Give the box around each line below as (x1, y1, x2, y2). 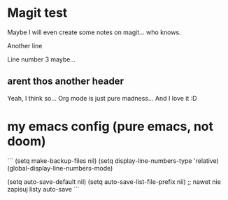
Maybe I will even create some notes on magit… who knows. (7, 28, 181, 36)
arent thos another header (7, 76, 124, 87)
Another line (7, 41, 43, 50)
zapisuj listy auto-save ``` (7, 185, 80, 193)
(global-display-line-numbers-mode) (7, 164, 113, 172)
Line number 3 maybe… (7, 55, 76, 64)
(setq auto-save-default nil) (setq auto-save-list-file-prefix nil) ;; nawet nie (7, 177, 222, 186)
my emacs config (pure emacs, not (7, 118, 213, 134)
